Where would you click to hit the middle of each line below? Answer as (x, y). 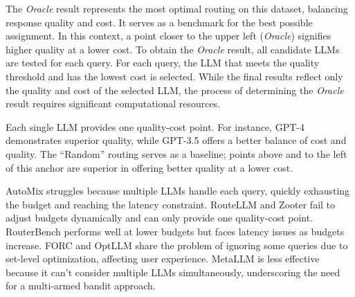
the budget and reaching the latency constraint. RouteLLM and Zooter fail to (171, 204)
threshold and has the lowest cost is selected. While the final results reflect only (174, 76)
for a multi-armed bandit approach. (81, 286)
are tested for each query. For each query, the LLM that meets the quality (163, 63)
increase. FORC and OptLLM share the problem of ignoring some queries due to (177, 245)
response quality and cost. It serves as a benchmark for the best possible (159, 22)
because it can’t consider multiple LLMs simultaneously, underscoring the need (173, 272)
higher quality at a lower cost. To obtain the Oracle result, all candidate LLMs (173, 49)
